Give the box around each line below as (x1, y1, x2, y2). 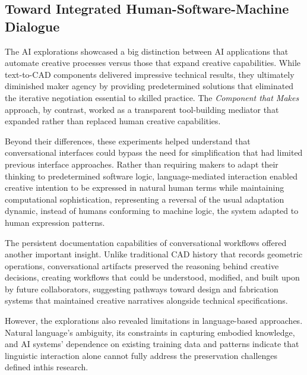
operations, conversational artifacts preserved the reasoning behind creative (5, 259, 279, 272)
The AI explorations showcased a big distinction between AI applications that (5, 45, 289, 57)
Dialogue (5, 17, 60, 35)
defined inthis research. (5, 361, 88, 373)
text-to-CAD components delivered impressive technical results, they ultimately (5, 68, 295, 80)
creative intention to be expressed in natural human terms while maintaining (5, 181, 284, 194)
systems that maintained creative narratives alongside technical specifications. (5, 294, 288, 307)
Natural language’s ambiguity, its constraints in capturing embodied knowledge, (5, 326, 295, 338)
